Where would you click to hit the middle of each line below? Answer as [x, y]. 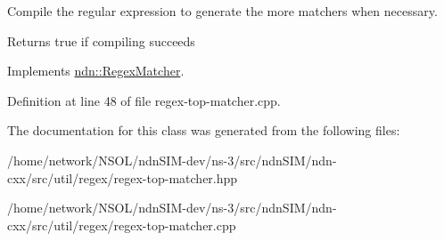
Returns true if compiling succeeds [101, 40]
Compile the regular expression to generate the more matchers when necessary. [222, 11]
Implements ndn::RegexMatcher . [96, 71]
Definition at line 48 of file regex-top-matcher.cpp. [144, 100]
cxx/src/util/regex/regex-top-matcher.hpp [123, 177]
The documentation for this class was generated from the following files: [204, 130]
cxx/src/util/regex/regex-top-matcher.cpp [122, 225]
